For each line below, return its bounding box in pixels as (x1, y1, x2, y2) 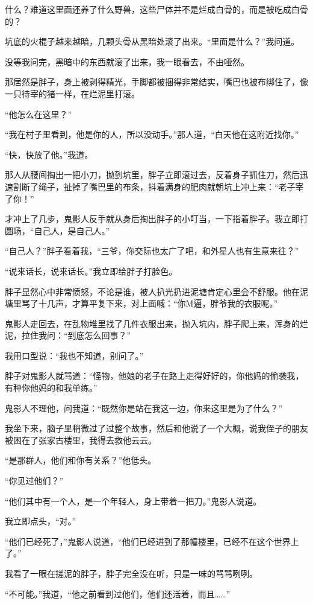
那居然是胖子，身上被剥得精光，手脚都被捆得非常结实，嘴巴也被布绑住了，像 (5, 75, 308, 88)
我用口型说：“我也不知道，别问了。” (5, 349, 144, 361)
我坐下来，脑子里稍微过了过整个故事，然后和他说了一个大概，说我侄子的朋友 (5, 422, 308, 434)
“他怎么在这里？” (5, 107, 72, 120)
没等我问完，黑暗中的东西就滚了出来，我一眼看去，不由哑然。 (5, 55, 249, 68)
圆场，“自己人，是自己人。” (5, 224, 110, 237)
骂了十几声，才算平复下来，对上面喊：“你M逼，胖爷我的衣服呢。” (21, 297, 278, 310)
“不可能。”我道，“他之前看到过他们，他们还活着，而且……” (5, 587, 231, 600)
